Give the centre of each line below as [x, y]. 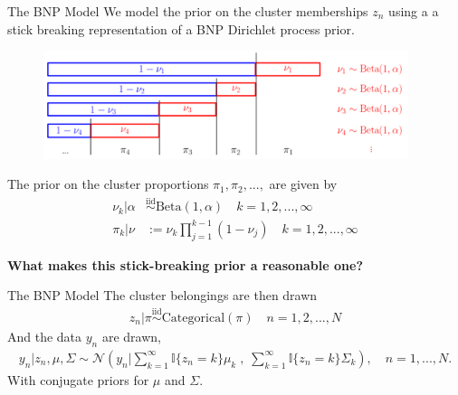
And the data [45, 336]
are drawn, [131, 336]
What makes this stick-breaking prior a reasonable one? [185, 264]
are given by [303, 184]
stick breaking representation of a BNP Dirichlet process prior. [181, 28]
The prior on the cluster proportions [108, 184]
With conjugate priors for [78, 379]
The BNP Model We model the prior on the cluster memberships [188, 11]
